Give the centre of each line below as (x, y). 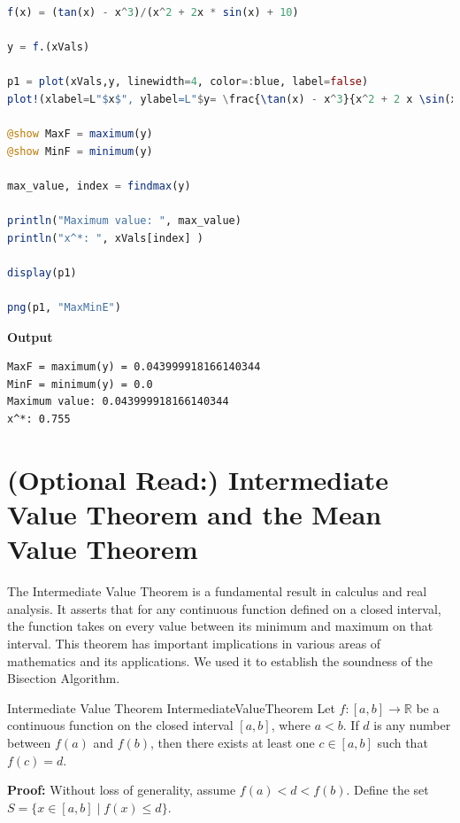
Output (30, 336)
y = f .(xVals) (49, 47)
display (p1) (42, 272)
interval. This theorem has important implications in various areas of (194, 643)
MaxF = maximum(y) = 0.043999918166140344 (134, 367)
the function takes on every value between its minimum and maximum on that (220, 626)
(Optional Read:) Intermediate (198, 479)
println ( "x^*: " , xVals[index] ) (105, 238)
